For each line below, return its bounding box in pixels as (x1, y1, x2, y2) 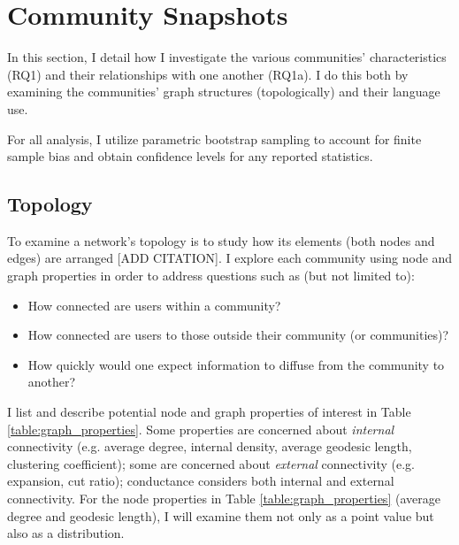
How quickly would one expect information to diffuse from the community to (27, 355, 445, 373)
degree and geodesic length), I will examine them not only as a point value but (7, 506, 434, 525)
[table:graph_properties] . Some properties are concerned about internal (7, 419, 394, 438)
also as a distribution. (7, 524, 125, 542)
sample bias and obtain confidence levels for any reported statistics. (7, 147, 373, 165)
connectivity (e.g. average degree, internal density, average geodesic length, (7, 437, 412, 456)
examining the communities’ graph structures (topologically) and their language (7, 82, 440, 101)
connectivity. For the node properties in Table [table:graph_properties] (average (7, 489, 440, 508)
